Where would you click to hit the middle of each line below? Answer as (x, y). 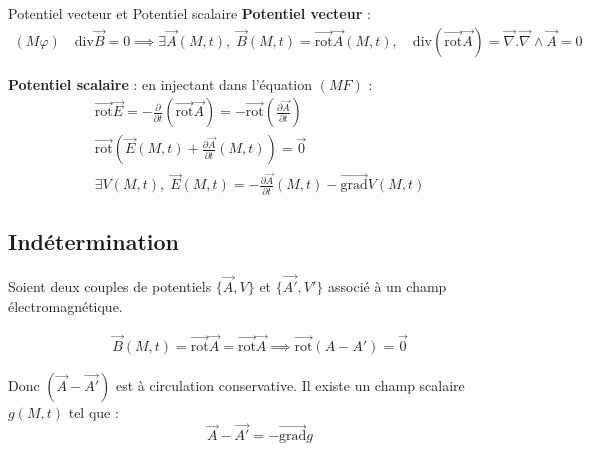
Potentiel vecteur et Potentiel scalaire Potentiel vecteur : (189, 13)
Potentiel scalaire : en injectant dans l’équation (160, 83)
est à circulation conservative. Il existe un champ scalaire (290, 384)
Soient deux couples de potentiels (110, 286)
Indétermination (94, 241)
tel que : (93, 411)
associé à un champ (387, 286)
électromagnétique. (65, 305)
